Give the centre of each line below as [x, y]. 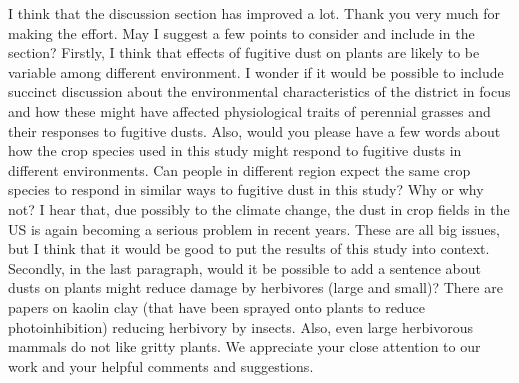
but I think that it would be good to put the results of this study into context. [249, 248]
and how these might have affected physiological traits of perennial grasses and [249, 110]
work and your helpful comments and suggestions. [161, 365]
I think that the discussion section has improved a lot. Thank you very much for [254, 13]
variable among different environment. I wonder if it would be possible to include [256, 71]
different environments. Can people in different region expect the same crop [239, 169]
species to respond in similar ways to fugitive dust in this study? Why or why [246, 189]
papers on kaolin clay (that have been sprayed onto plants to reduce [216, 306]
